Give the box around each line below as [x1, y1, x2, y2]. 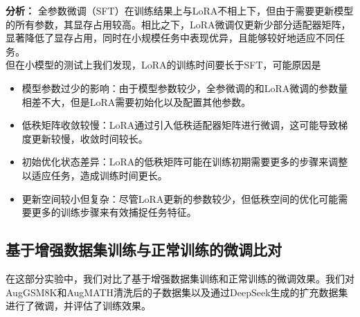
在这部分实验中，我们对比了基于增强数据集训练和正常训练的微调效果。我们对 [6, 271, 354, 285]
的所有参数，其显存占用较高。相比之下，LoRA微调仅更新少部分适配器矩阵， [6, 17, 351, 31]
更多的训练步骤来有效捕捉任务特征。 [31, 205, 197, 219]
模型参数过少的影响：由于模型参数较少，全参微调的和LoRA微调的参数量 [21, 80, 348, 95]
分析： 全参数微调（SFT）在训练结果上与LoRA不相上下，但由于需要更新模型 [6, 3, 354, 17]
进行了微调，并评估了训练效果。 [6, 298, 151, 313]
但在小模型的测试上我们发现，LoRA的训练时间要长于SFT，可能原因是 [6, 57, 321, 72]
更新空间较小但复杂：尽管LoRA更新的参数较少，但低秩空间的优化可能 [21, 191, 339, 206]
